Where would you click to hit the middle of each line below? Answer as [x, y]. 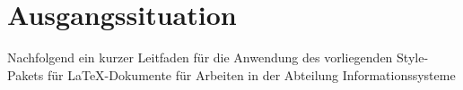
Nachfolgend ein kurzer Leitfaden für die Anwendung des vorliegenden [200, 57]
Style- [413, 57]
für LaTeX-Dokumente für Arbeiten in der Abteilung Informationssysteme [251, 74]
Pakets [26, 74]
